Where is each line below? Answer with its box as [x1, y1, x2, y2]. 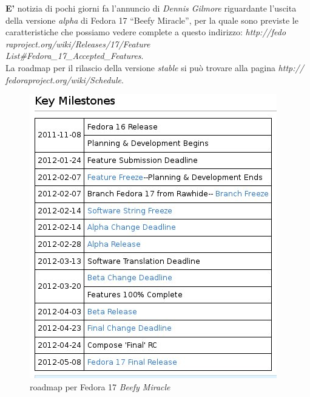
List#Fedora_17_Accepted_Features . [5, 49, 144, 62]
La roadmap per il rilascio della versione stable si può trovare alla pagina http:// [5, 61, 304, 74]
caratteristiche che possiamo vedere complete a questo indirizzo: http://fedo [5, 26, 286, 38]
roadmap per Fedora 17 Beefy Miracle [30, 380, 170, 393]
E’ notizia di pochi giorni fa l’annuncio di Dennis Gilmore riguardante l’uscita [5, 2, 297, 14]
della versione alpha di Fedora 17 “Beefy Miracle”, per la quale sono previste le [5, 13, 298, 26]
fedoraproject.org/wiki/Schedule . [5, 73, 124, 86]
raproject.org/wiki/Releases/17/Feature [5, 37, 150, 50]
